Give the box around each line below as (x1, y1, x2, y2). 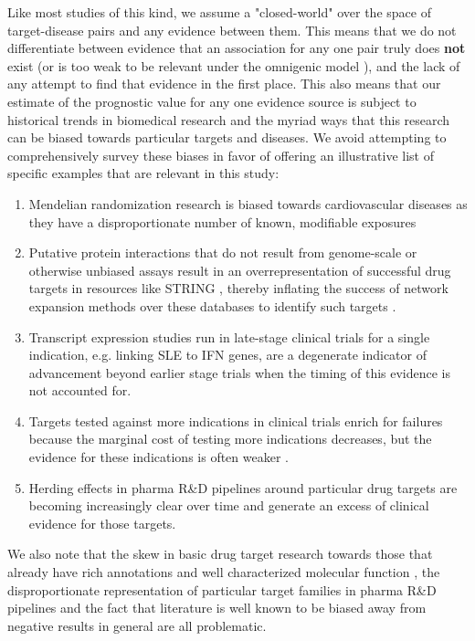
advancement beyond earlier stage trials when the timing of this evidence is (28, 363, 451, 382)
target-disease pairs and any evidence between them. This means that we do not (7, 20, 457, 39)
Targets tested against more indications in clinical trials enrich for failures (28, 411, 443, 430)
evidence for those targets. (28, 513, 176, 532)
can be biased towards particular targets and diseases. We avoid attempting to (7, 128, 447, 147)
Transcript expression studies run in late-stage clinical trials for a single (28, 327, 430, 346)
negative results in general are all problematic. (7, 615, 267, 635)
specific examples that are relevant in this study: (7, 163, 280, 183)
